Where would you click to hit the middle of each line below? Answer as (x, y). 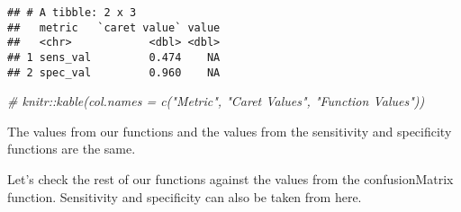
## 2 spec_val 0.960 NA (114, 72)
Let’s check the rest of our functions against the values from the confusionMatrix (230, 179)
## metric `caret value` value (114, 27)
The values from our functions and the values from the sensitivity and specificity (230, 131)
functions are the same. (72, 149)
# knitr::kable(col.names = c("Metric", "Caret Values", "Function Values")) (216, 101)
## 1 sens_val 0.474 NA (114, 57)
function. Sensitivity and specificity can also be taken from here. (185, 196)
